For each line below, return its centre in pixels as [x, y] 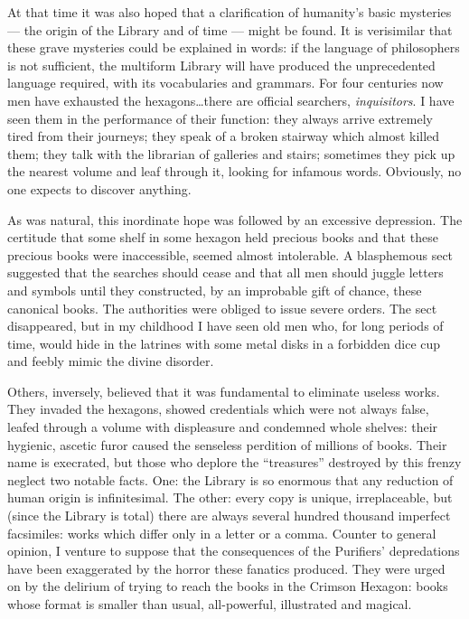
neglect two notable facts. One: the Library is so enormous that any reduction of [230, 479]
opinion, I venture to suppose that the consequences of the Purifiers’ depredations [234, 551]
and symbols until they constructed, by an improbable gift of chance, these [215, 290]
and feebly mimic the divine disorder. [111, 361]
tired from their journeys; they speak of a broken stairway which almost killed [224, 136]
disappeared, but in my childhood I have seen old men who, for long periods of [225, 326]
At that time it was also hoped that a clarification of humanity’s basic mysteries [230, 12]
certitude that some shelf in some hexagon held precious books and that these [223, 237]
